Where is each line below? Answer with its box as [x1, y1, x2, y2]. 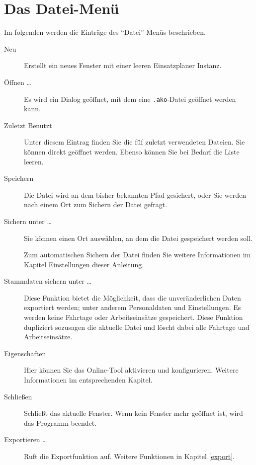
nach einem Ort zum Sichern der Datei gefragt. [24, 199, 168, 210]
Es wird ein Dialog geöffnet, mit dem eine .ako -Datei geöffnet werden [24, 93, 236, 104]
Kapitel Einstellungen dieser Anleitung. [24, 259, 144, 269]
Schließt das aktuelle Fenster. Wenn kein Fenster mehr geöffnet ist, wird [24, 408, 243, 418]
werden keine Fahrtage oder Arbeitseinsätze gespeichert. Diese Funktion [24, 312, 243, 322]
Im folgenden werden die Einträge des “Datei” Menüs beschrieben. [4, 27, 206, 37]
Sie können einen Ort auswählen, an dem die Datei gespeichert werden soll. [24, 232, 253, 243]
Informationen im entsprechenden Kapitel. [24, 375, 153, 385]
